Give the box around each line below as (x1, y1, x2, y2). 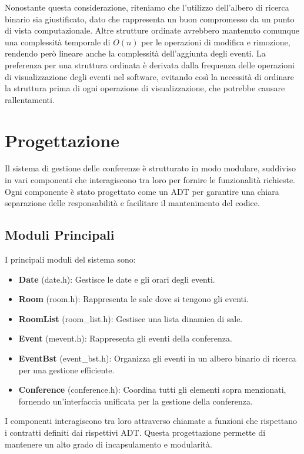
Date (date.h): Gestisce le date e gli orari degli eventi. (18, 273, 215, 285)
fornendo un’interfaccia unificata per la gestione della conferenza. (18, 395, 253, 407)
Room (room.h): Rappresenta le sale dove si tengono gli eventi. (18, 293, 249, 305)
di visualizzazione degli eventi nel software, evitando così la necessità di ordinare (5, 70, 295, 82)
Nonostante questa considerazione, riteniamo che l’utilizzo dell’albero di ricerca (5, 1, 289, 13)
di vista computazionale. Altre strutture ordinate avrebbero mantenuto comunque (5, 24, 299, 37)
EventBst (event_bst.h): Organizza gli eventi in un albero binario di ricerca (18, 352, 296, 364)
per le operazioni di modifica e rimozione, (141, 35, 290, 48)
